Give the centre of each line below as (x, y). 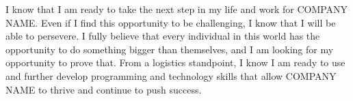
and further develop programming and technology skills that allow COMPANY (171, 75)
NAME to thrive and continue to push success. (104, 89)
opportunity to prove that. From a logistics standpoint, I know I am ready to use (175, 62)
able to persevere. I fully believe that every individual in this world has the (163, 36)
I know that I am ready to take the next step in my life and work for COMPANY (177, 9)
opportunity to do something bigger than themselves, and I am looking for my (170, 49)
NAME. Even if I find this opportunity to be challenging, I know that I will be (171, 22)
